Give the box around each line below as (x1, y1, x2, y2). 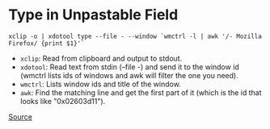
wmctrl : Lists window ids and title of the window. (19, 79, 182, 89)
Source (8, 111, 32, 122)
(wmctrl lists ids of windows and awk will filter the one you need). (19, 70, 238, 80)
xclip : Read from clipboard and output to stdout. (19, 53, 183, 63)
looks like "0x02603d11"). (19, 96, 106, 106)
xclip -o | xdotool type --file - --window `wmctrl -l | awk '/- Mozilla (8, 32, 263, 40)
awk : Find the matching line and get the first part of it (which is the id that (19, 87, 262, 98)
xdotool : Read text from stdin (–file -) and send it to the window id (19, 62, 240, 72)
